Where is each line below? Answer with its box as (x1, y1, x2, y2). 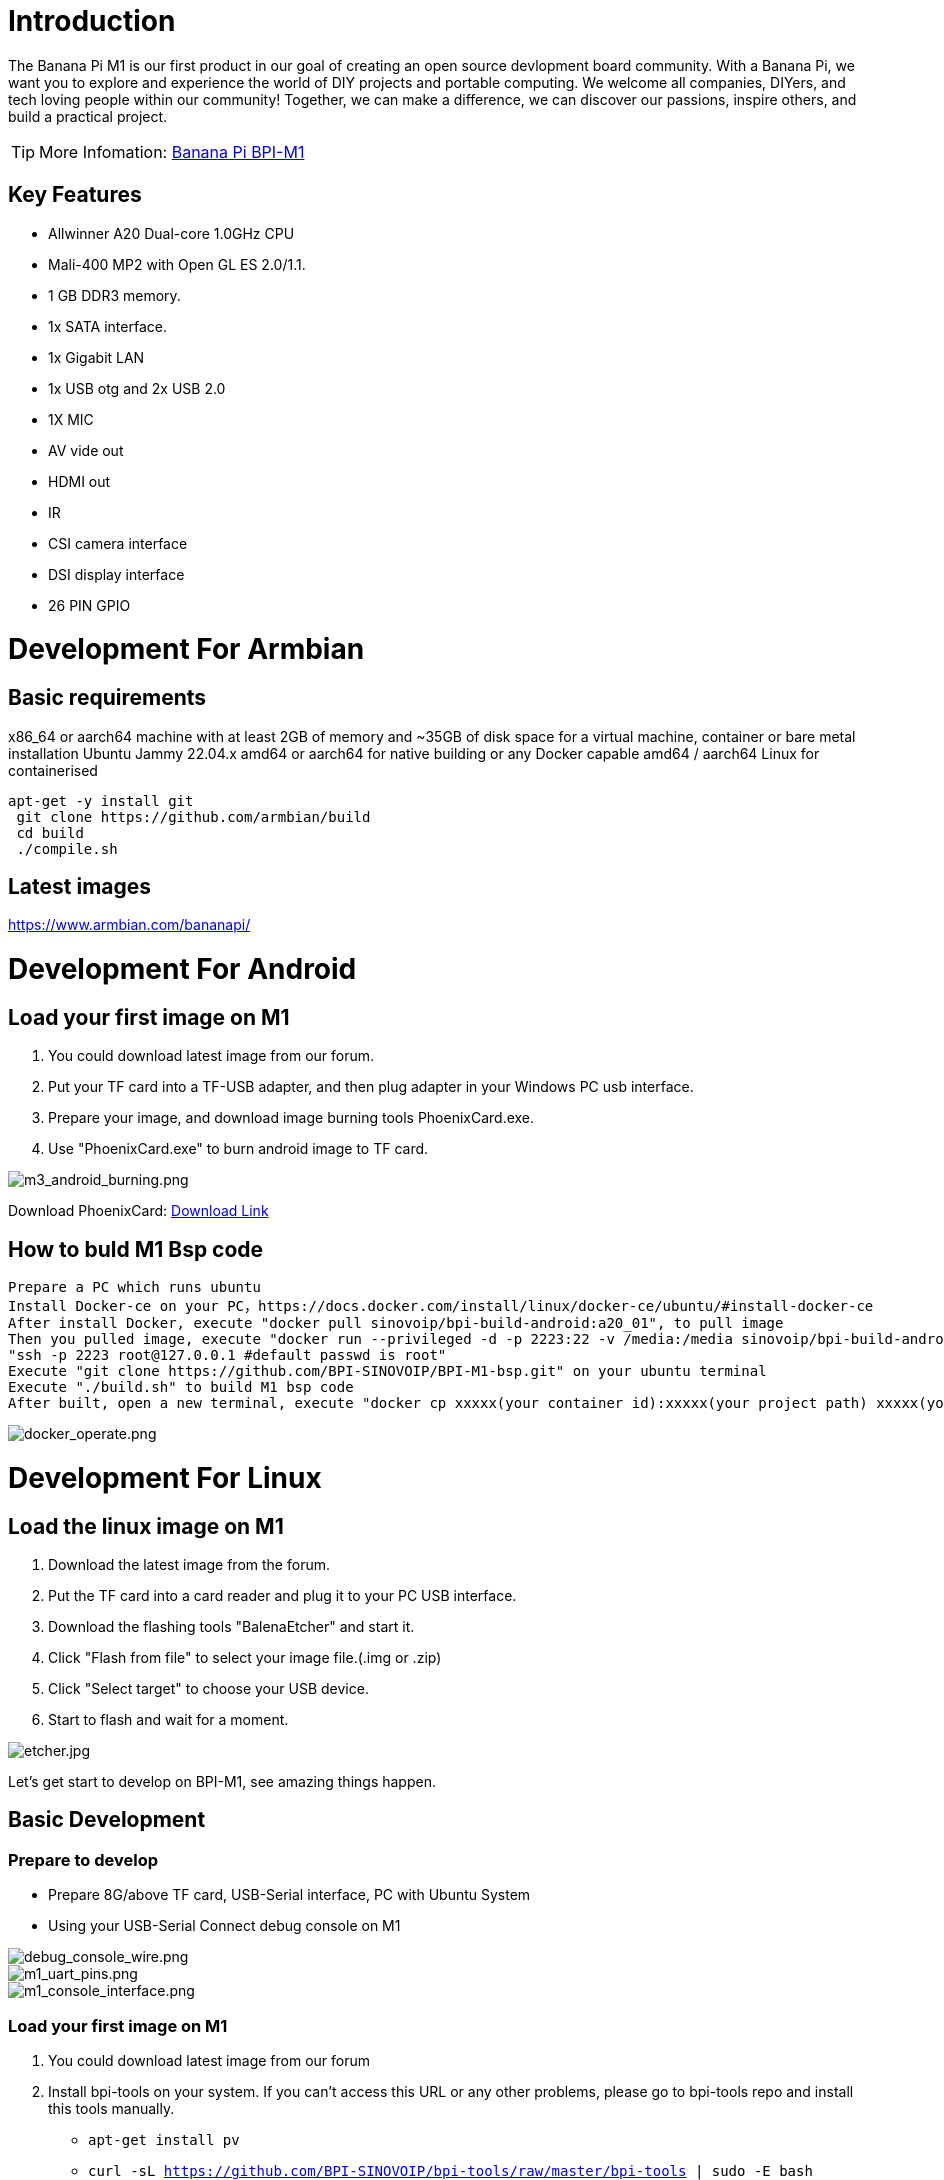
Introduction (8, 4, 176, 38)
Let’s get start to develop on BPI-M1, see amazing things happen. (8, 1773, 436, 1791)
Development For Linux (8, 1460, 322, 1495)
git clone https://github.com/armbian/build (16, 808, 371, 825)
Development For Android (8, 952, 357, 987)
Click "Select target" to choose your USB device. (48, 1680, 369, 1698)
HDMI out (48, 472, 111, 490)
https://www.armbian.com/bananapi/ (8, 916, 251, 934)
